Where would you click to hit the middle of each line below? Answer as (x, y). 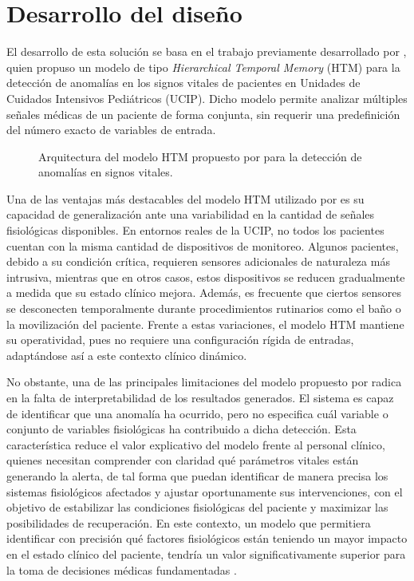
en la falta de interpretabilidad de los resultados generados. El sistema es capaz (200, 397)
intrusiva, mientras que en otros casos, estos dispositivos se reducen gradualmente (206, 277)
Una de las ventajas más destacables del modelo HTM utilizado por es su (185, 198)
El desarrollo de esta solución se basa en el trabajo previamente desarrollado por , (207, 51)
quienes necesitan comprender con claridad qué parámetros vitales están (183, 460)
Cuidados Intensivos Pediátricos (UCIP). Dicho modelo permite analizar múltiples (207, 98)
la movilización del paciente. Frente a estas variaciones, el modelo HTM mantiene (205, 324)
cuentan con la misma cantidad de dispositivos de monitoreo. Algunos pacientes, (203, 245)
